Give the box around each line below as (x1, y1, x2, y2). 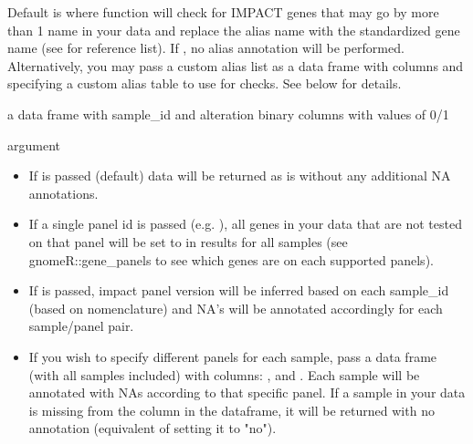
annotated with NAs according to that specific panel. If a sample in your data (28, 383, 466, 402)
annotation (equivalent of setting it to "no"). (28, 418, 277, 438)
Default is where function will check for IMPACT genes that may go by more (7, 3, 439, 21)
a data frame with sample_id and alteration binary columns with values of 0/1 (7, 104, 449, 123)
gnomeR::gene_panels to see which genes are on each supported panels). (28, 250, 434, 269)
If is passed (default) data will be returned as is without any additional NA (28, 166, 451, 185)
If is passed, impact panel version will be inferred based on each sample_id (28, 281, 449, 300)
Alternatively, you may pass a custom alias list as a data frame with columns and (7, 56, 464, 75)
